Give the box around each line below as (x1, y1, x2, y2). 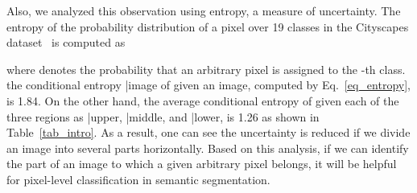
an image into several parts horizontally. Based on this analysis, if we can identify (6, 139, 409, 156)
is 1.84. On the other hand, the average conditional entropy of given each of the (6, 92, 399, 109)
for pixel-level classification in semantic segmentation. (6, 170, 270, 187)
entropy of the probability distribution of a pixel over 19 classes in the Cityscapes (6, 18, 409, 35)
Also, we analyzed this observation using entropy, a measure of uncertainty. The (6, 2, 401, 18)
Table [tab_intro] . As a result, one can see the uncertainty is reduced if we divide (6, 124, 411, 141)
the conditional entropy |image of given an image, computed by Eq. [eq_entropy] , (6, 76, 411, 93)
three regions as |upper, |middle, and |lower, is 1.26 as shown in (6, 108, 320, 125)
